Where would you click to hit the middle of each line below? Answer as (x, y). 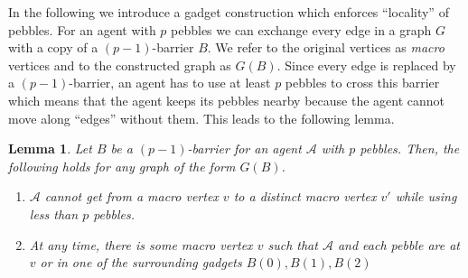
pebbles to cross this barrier (362, 83)
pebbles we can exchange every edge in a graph (301, 29)
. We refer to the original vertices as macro (326, 47)
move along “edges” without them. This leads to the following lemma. (201, 118)
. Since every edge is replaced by (366, 65)
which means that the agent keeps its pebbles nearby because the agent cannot (226, 100)
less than (54, 213)
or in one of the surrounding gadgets (141, 262)
